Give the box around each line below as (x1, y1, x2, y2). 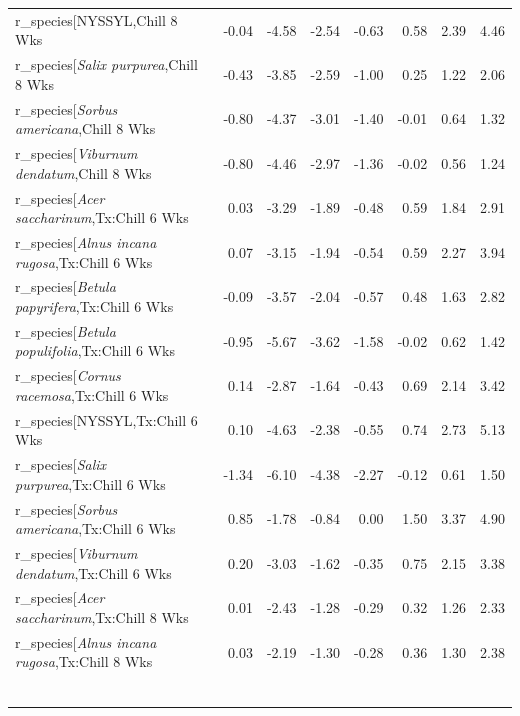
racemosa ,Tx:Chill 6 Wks (15, 384, 169, 405)
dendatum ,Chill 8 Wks (15, 162, 152, 183)
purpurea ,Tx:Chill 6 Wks (15, 473, 166, 494)
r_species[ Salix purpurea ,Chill (15, 54, 198, 75)
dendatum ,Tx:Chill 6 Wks (15, 562, 172, 583)
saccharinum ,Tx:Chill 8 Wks (15, 607, 189, 628)
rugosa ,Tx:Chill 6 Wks (15, 251, 153, 272)
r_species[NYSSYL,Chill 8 (15, 9, 178, 30)
